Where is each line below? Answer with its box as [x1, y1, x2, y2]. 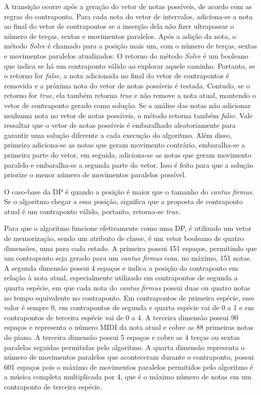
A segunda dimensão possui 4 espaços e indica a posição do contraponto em [4, 262, 238, 273]
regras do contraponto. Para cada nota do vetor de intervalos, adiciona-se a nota [4, 11, 253, 21]
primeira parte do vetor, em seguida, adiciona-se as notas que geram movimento [4, 149, 251, 160]
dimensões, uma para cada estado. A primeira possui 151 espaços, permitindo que [4, 242, 257, 253]
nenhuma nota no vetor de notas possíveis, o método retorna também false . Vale [4, 110, 253, 120]
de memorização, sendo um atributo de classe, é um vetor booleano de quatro [4, 233, 244, 243]
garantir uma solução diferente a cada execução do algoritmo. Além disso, [4, 129, 232, 140]
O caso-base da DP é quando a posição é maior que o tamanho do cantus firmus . [4, 186, 254, 196]
